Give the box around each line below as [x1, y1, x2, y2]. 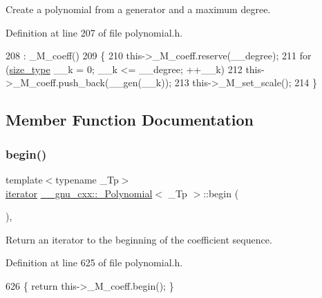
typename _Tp [55, 172, 119, 186]
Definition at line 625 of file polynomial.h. [6, 255, 183, 270]
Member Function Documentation [6, 109, 254, 130]
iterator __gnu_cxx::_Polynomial [6, 186, 153, 200]
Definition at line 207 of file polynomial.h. [6, 25, 183, 39]
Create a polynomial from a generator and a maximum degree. [6, 2, 271, 16]
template [6, 172, 43, 186]
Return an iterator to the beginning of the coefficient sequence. [6, 232, 272, 246]
